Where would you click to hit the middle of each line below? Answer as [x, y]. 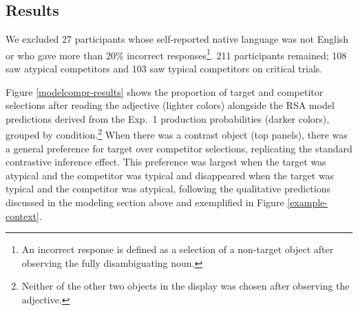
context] [22, 215]
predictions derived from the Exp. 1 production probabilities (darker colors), [168, 118]
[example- [307, 202]
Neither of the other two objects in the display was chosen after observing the [186, 286]
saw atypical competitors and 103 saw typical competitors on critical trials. [164, 69]
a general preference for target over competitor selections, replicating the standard [179, 148]
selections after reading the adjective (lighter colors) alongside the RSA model [170, 105]
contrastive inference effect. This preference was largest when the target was [166, 162]
